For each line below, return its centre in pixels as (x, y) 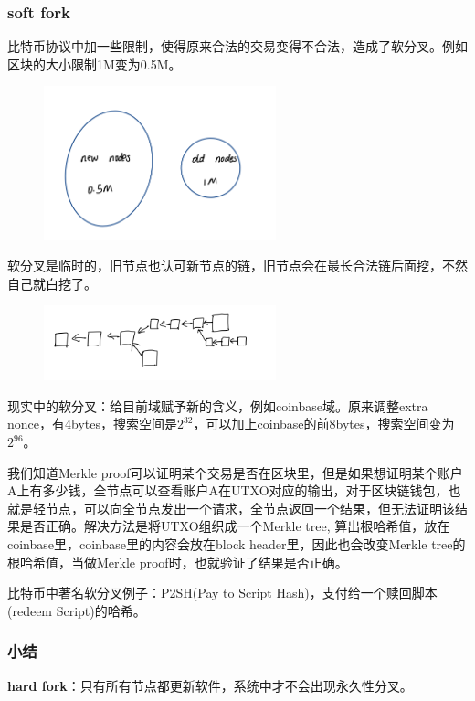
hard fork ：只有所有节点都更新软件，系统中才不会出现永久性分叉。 (210, 685)
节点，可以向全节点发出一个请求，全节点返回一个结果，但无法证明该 (250, 508)
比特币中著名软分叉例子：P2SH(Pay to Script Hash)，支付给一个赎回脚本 (222, 593)
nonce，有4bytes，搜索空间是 (92, 424)
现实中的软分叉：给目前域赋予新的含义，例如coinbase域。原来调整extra (218, 405)
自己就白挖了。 (52, 283)
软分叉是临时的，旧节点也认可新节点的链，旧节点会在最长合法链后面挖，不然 (237, 266)
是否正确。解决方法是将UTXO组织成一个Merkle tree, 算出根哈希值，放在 (235, 526)
